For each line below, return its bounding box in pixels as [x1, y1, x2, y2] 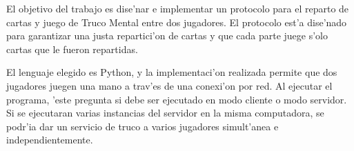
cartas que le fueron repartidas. [6, 41, 138, 56]
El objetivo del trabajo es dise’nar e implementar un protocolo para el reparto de [6, 1, 349, 15]
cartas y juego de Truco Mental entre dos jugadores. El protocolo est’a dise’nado [6, 14, 347, 29]
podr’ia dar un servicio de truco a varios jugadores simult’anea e [6, 119, 279, 133]
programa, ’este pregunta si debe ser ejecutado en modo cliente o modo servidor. [6, 92, 347, 106]
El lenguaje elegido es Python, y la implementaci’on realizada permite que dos [6, 65, 337, 79]
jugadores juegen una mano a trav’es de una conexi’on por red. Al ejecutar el [6, 78, 333, 92]
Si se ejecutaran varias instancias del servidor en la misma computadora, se [6, 105, 324, 120]
